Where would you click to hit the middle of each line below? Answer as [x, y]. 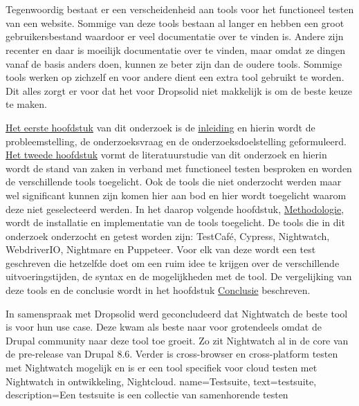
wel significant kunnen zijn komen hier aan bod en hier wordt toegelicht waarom [176, 195]
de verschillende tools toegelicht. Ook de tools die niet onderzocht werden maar [174, 182]
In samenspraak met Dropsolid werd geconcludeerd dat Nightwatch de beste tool [177, 313]
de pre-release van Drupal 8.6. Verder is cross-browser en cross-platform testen [172, 354]
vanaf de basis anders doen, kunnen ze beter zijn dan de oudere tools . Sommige [174, 63]
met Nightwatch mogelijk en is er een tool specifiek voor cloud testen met [162, 368]
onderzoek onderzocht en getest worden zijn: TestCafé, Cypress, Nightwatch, [168, 236]
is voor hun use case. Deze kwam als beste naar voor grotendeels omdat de [164, 327]
